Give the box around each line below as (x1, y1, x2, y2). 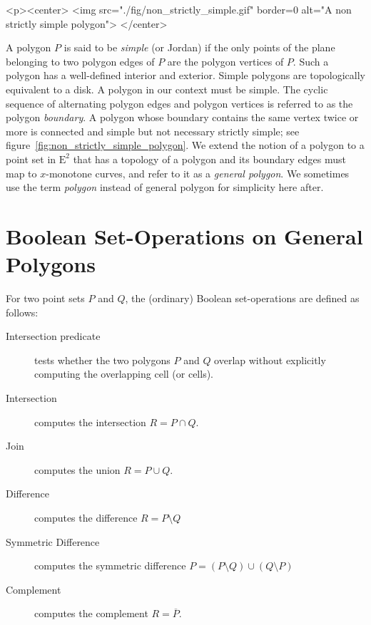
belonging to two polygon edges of (6, 53, 155, 68)
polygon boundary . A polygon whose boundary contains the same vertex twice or (6, 110, 359, 125)
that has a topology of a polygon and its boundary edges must (73, 151, 346, 166)
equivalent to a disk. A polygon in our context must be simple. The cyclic (6, 81, 328, 96)
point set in (6, 151, 56, 166)
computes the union (34, 462, 121, 477)
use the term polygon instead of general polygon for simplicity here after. (6, 180, 324, 195)
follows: (6, 304, 39, 319)
